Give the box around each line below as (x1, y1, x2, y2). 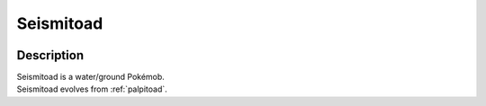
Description (16, 48, 85, 63)
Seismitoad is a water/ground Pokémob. (16, 72, 166, 83)
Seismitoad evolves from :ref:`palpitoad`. (16, 84, 168, 94)
